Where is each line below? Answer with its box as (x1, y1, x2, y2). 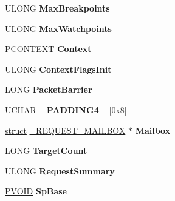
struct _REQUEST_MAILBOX (5, 124, 126, 136)
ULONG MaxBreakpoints (5, 2, 110, 14)
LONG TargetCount (5, 144, 87, 157)
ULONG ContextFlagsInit (5, 62, 112, 75)
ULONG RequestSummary (5, 164, 115, 177)
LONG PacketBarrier (5, 83, 92, 96)
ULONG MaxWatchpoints (5, 22, 112, 35)
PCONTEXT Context (5, 42, 92, 55)
